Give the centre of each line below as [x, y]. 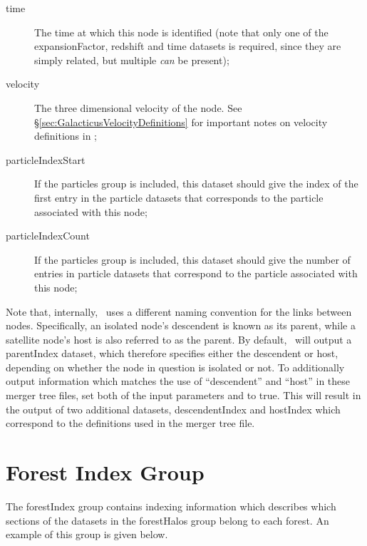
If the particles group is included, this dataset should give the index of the [196, 184]
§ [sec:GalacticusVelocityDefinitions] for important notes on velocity [181, 122]
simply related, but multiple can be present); [132, 60]
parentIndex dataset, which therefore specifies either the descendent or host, [172, 353]
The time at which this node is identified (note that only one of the [181, 32]
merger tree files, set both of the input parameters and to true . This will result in [183, 395]
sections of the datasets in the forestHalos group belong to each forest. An [167, 520]
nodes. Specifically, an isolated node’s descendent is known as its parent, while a [181, 325]
